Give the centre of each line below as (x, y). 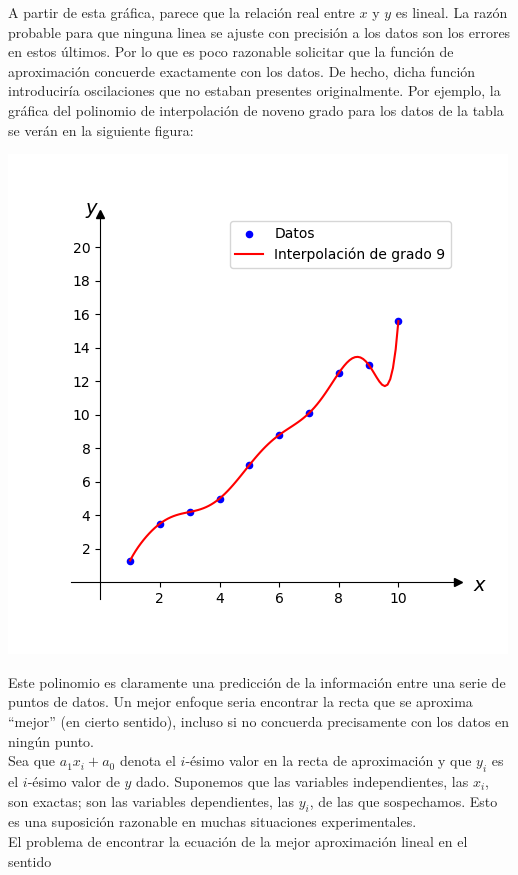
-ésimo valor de (73, 780)
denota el (147, 760)
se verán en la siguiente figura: (101, 129)
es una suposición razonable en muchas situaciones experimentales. (212, 821)
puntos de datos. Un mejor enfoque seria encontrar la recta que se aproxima (240, 701)
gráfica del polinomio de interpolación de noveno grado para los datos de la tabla (256, 109)
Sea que (32, 760)
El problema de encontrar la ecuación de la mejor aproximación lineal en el (238, 840)
